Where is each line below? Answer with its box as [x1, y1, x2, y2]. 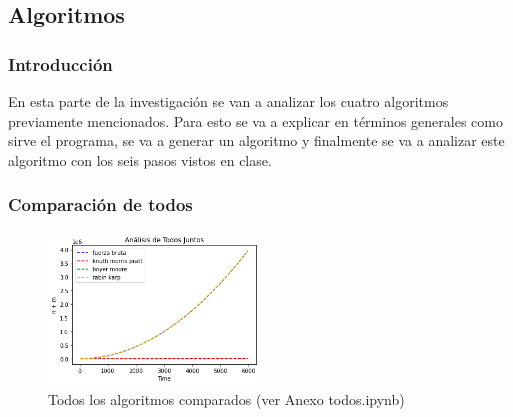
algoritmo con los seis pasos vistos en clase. [8, 149, 272, 170]
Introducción [8, 51, 113, 76]
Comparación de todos [8, 192, 193, 217]
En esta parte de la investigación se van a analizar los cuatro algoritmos [8, 91, 449, 111]
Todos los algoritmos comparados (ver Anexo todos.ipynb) [48, 388, 405, 409]
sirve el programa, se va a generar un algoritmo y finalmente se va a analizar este [8, 130, 505, 151]
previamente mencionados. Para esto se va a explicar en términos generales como [8, 110, 503, 131]
